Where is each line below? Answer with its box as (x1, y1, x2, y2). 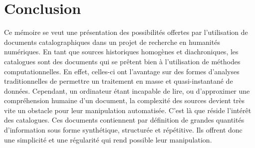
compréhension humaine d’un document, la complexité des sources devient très (4, 95, 245, 106)
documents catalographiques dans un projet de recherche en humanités (4, 36, 220, 47)
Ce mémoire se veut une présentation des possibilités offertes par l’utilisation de (4, 27, 248, 37)
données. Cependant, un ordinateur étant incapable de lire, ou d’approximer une (4, 85, 250, 96)
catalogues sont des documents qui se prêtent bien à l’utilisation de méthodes (4, 56, 241, 66)
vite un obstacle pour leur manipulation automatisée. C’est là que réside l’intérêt (4, 105, 252, 115)
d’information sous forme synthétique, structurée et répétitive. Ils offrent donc (4, 125, 243, 135)
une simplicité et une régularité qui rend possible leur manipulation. (4, 134, 212, 145)
